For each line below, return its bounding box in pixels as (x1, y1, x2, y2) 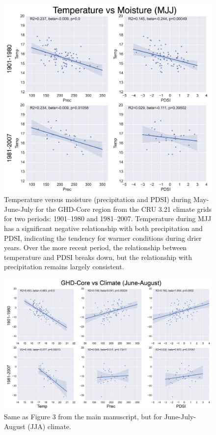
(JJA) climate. (27, 421, 71, 432)
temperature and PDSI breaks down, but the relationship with (4, 252, 192, 262)
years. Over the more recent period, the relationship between (4, 242, 187, 253)
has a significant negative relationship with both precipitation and (4, 223, 203, 233)
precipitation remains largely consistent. (4, 261, 124, 272)
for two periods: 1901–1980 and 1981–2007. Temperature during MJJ (4, 213, 212, 224)
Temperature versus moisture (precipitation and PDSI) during (4, 194, 191, 205)
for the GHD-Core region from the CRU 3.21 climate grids (35, 204, 212, 214)
